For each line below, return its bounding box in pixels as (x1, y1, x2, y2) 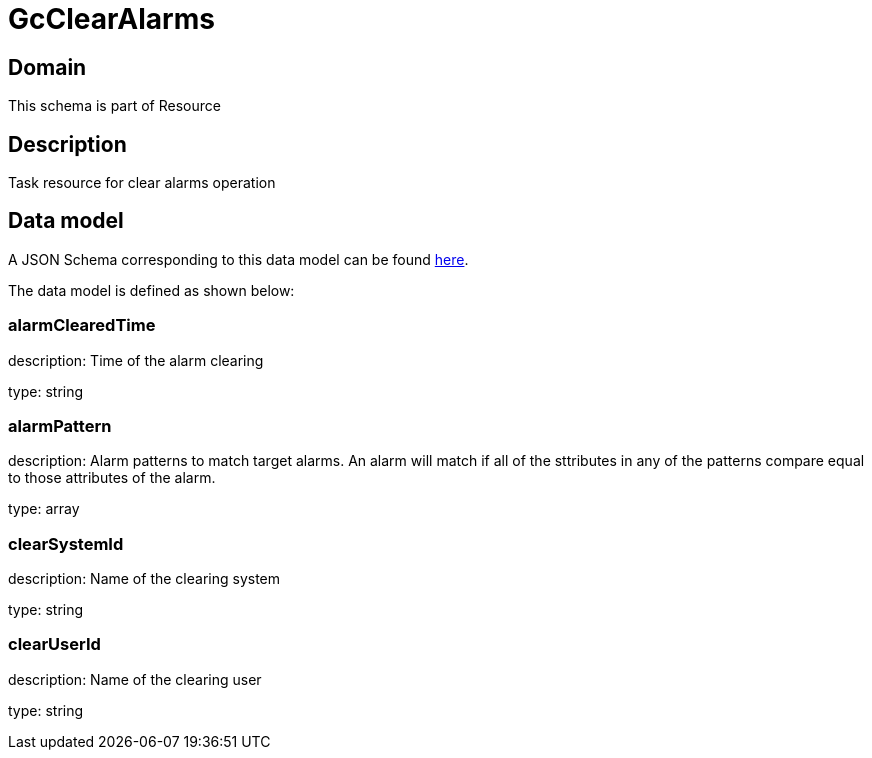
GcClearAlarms (8, 2, 215, 36)
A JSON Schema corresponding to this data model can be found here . (8, 250, 469, 268)
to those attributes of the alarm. (8, 469, 216, 487)
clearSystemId (8, 533, 124, 554)
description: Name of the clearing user (8, 670, 262, 688)
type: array (8, 500, 80, 518)
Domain (8, 54, 87, 80)
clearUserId (8, 634, 101, 655)
